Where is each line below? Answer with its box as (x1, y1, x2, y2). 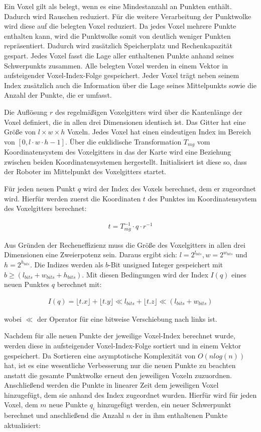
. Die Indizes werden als (30, 259, 103, 269)
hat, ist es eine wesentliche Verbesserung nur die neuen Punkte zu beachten (4, 360, 236, 371)
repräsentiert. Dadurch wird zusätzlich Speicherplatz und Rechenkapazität (4, 40, 233, 51)
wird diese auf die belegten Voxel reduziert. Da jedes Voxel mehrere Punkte (4, 21, 236, 31)
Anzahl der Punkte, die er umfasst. (4, 90, 112, 100)
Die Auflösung (4, 106, 48, 117)
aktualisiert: (4, 419, 41, 430)
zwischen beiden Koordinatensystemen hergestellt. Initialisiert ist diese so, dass (4, 156, 247, 167)
